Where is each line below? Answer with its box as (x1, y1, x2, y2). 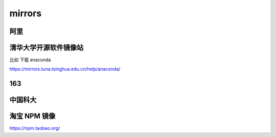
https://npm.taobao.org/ (9, 125, 60, 131)
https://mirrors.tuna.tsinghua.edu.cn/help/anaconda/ (9, 66, 121, 72)
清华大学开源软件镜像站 (9, 43, 84, 52)
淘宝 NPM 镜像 (9, 112, 56, 121)
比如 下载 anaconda (9, 57, 51, 63)
